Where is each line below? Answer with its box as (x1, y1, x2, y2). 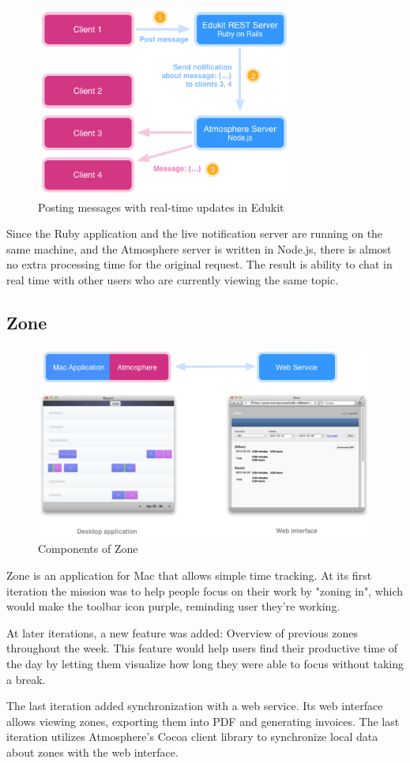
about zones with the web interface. (6, 743, 179, 760)
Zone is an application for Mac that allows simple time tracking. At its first (6, 566, 372, 583)
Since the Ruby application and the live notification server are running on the (6, 225, 383, 242)
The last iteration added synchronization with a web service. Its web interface (6, 697, 383, 714)
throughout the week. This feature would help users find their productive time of (6, 640, 398, 656)
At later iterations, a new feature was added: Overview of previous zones (6, 624, 358, 641)
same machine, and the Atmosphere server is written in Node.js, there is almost (6, 240, 392, 257)
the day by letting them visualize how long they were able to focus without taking (6, 655, 404, 671)
